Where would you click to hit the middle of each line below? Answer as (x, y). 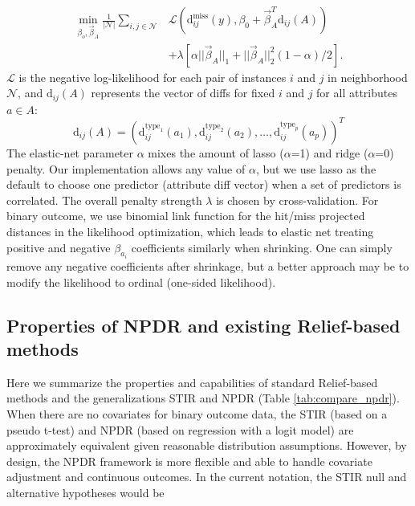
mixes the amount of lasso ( (216, 152)
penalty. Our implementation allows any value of (126, 168)
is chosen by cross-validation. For (297, 200)
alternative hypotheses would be (85, 492)
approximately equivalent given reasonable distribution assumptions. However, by (207, 445)
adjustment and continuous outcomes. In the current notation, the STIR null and (207, 477)
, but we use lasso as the (316, 168)
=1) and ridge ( (330, 152)
